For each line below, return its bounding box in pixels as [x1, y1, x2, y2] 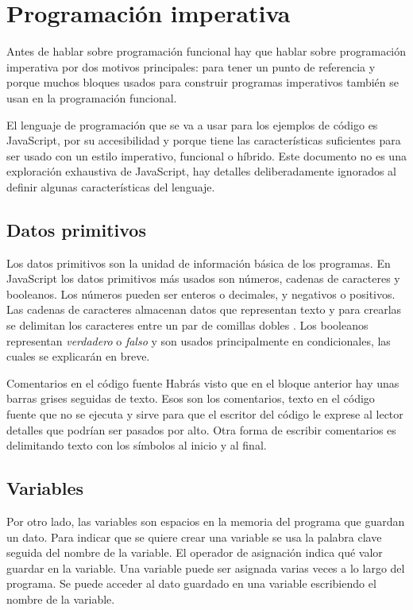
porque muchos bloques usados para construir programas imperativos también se [6, 74, 399, 91]
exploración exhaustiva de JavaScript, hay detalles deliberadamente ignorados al [6, 163, 396, 180]
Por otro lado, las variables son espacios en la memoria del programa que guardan [6, 513, 405, 529]
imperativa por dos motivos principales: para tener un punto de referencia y [6, 58, 376, 75]
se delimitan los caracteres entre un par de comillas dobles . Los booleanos [6, 317, 369, 334]
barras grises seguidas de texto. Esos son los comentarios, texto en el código [6, 390, 375, 407]
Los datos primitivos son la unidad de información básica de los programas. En [6, 254, 391, 271]
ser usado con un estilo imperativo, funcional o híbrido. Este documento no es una [6, 147, 407, 164]
